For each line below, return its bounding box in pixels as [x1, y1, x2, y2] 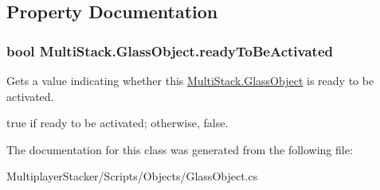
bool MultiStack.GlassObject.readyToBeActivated [6, 41, 333, 60]
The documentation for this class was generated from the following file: [6, 141, 353, 157]
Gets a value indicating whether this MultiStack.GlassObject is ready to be [6, 72, 374, 88]
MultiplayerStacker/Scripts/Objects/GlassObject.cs [6, 168, 258, 184]
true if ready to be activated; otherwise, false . [6, 114, 229, 131]
